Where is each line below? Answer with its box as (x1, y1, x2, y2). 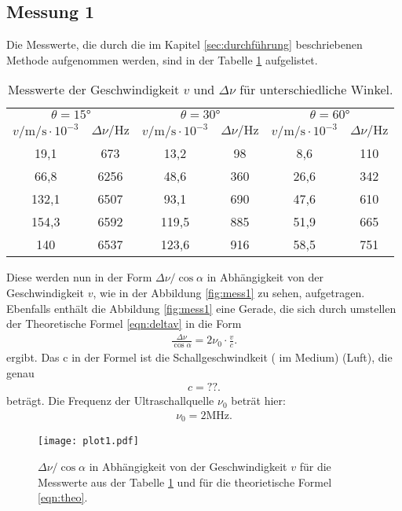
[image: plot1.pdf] (38, 436, 139, 447)
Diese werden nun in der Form (6, 269, 152, 285)
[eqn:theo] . (38, 489, 88, 505)
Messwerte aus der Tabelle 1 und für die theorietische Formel (38, 473, 332, 490)
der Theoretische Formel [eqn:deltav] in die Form (6, 315, 242, 332)
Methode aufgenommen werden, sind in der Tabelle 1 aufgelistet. (6, 51, 318, 68)
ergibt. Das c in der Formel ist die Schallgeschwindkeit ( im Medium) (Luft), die (6, 349, 393, 366)
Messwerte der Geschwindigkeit (7, 80, 180, 99)
